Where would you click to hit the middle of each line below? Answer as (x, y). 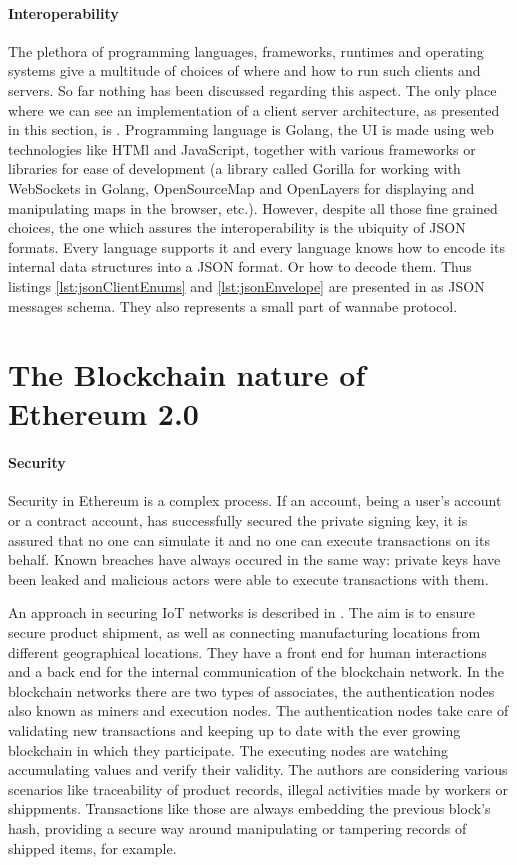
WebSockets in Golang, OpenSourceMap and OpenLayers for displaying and (241, 187)
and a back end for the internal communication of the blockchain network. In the (256, 671)
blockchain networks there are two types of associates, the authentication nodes (251, 690)
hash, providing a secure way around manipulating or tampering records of (237, 827)
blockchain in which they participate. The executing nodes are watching (228, 749)
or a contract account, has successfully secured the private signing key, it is (238, 520)
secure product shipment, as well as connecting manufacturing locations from (244, 632)
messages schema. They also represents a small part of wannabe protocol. (233, 305)
